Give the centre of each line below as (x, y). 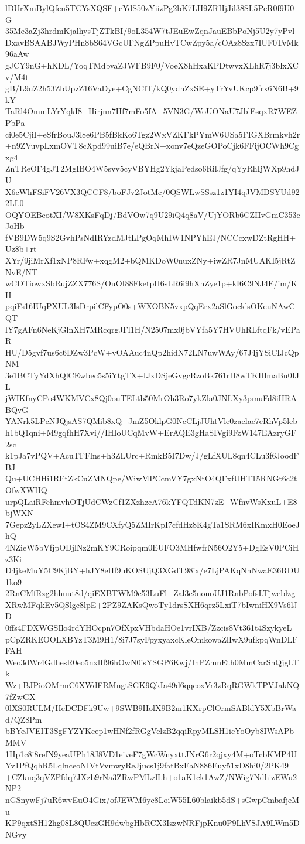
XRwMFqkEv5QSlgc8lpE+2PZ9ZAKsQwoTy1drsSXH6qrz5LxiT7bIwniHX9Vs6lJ (151, 604)
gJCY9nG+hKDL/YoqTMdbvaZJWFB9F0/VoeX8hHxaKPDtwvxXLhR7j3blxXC (152, 65)
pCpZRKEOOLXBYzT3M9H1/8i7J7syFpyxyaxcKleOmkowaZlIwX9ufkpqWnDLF (152, 639)
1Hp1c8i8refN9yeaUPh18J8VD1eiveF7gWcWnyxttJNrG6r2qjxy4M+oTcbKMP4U (151, 754)
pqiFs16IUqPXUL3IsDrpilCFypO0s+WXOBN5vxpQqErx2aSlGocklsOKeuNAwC (150, 306)
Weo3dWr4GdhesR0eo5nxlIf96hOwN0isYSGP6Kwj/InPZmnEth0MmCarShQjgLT (152, 662)
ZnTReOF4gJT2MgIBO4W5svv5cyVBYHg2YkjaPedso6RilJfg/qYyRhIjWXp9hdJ (152, 168)
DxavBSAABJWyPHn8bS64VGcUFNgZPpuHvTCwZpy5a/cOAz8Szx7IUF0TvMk (152, 42)
